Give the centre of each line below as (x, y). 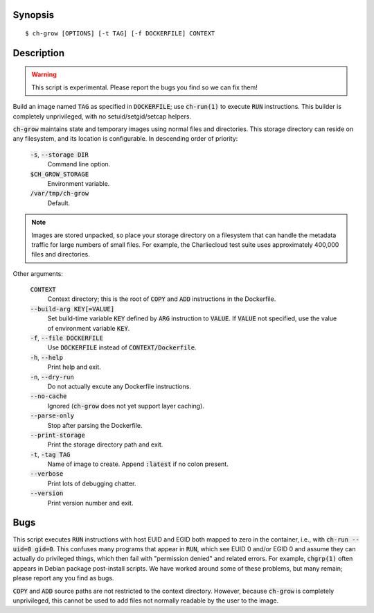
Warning (44, 75)
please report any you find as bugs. (63, 578)
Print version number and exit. (90, 503)
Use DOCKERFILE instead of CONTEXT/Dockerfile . (122, 347)
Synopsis (34, 15)
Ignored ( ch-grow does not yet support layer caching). (126, 406)
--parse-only (52, 416)
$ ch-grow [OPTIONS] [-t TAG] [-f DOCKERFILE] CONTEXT (120, 34)
